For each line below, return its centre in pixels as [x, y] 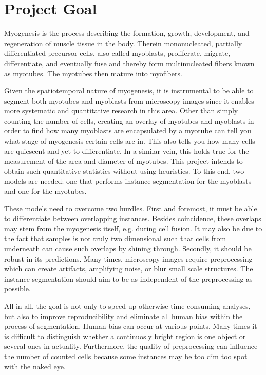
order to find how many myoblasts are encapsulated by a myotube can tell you [128, 131]
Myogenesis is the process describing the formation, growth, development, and [127, 33]
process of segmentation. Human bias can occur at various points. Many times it [131, 326]
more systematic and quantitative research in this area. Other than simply [121, 111]
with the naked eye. [35, 366]
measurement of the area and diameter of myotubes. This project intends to [123, 161]
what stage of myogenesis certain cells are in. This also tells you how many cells [130, 141]
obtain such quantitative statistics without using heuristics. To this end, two [124, 171]
